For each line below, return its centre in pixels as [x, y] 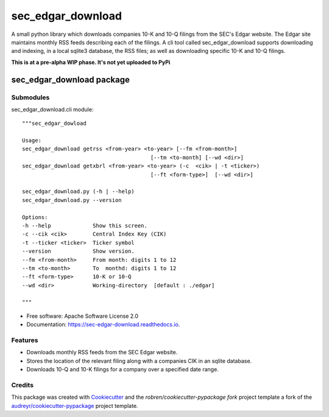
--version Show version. [79, 251]
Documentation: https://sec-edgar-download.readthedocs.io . [103, 324]
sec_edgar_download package [71, 79]
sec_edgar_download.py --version [72, 200]
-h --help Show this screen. [85, 226]
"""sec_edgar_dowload [54, 124]
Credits [22, 385]
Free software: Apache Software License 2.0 [83, 316]
